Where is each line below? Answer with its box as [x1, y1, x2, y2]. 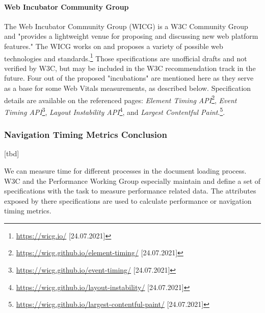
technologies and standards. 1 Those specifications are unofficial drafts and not [4, 51, 247, 63]
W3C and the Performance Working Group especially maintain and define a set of [4, 175, 261, 186]
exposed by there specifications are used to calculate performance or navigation [4, 195, 252, 206]
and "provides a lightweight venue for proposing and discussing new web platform [4, 31, 258, 41]
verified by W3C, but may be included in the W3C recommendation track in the [4, 62, 256, 73]
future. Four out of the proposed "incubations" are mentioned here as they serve [4, 73, 254, 83]
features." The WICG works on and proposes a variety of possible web [4, 40, 223, 51]
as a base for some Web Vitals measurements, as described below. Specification [4, 83, 251, 93]
